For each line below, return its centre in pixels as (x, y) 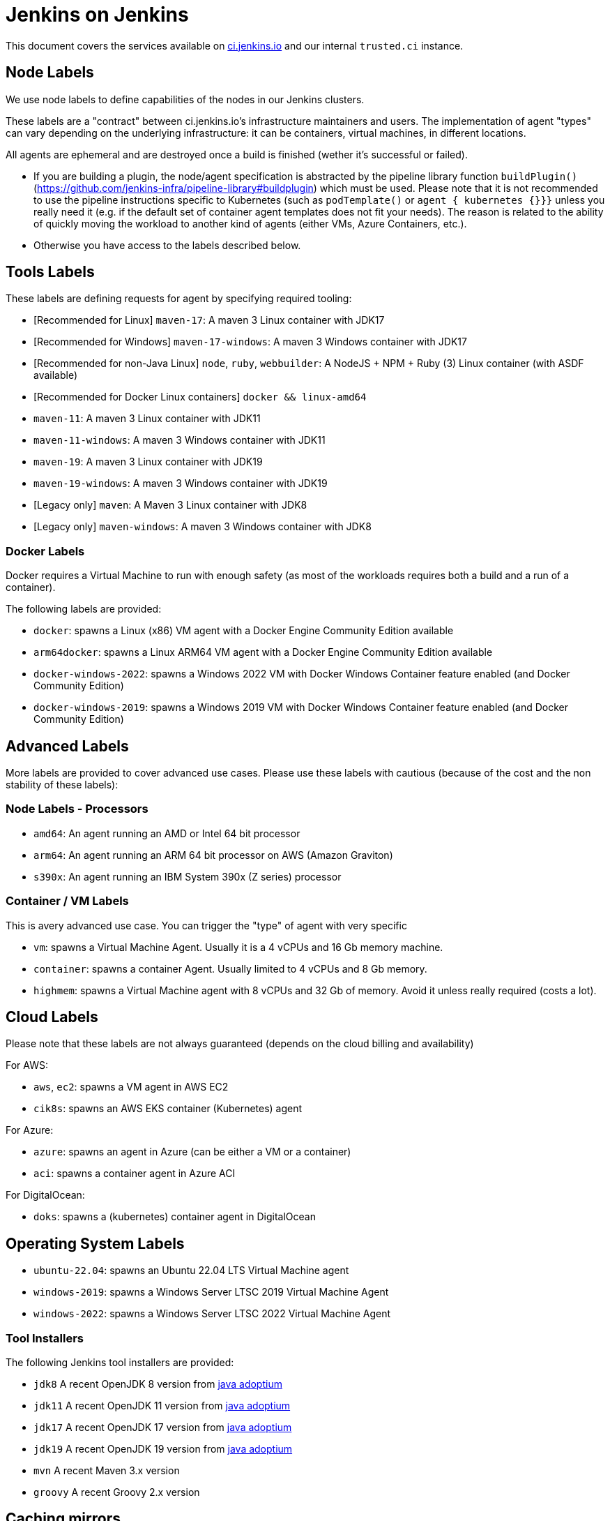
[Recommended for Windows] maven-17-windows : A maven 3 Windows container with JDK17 (250, 342)
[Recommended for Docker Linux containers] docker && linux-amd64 (200, 397)
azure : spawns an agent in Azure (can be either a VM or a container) (192, 1152)
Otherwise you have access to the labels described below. (167, 245)
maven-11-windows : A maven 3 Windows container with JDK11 (180, 440)
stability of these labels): (62, 785)
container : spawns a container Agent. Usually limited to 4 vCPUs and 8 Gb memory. (230, 968)
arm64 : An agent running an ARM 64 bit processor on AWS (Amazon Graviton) (213, 855)
